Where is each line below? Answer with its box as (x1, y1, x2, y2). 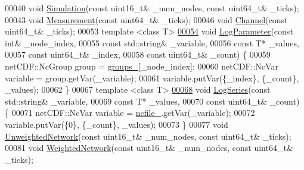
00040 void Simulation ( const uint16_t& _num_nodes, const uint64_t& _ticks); (5, 2, 299, 14)
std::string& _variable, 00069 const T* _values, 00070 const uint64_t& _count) (5, 95, 300, 107)
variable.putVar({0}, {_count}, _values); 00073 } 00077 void (5, 118, 228, 130)
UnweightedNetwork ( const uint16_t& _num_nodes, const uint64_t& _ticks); (5, 130, 291, 142)
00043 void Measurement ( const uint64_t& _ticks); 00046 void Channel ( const (5, 13, 288, 26)
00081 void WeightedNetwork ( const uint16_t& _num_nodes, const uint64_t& (5, 141, 293, 154)
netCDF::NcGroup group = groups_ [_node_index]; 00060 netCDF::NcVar (5, 59, 278, 72)
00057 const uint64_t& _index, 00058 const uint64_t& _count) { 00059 (5, 48, 271, 61)
